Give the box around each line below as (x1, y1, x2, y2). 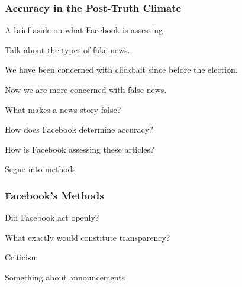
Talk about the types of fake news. (5, 43, 130, 56)
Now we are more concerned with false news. (5, 83, 167, 95)
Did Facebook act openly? (5, 211, 99, 224)
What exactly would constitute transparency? (5, 231, 170, 243)
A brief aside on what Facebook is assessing (5, 24, 163, 36)
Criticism (5, 251, 38, 263)
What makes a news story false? (5, 103, 121, 115)
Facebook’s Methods (5, 188, 104, 202)
